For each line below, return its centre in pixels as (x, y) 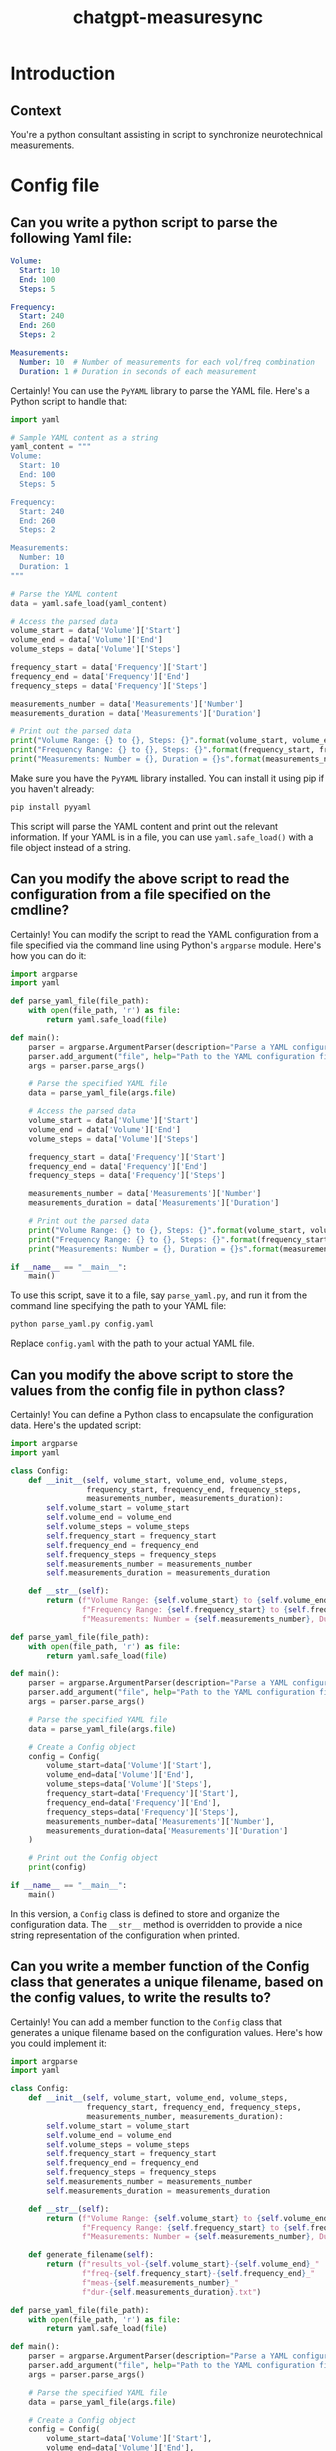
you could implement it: (58, 2043)
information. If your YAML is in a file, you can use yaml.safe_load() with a (162, 837)
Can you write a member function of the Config (160, 1966)
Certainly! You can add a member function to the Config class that (146, 2022)
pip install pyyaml (51, 807)
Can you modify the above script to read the (150, 879)
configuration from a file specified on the (141, 894)
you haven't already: (52, 788)
